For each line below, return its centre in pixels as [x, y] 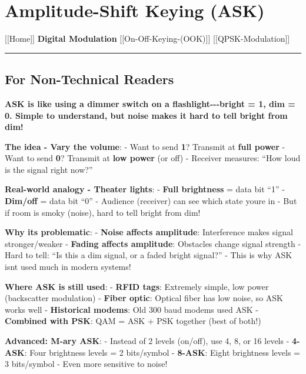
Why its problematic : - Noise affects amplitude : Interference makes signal [149, 232]
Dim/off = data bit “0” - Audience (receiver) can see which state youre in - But [151, 201]
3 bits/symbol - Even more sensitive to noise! [86, 364]
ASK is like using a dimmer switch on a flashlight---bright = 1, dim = [150, 103]
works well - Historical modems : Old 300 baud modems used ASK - [132, 309]
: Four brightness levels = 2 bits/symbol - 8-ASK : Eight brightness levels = [162, 352]
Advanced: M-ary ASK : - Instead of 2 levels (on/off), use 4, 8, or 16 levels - [147, 341]
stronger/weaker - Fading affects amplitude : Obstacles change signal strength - [153, 243]
